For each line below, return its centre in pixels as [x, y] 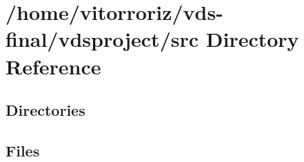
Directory [252, 39]
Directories [45, 110]
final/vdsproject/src [102, 39]
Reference [53, 66]
